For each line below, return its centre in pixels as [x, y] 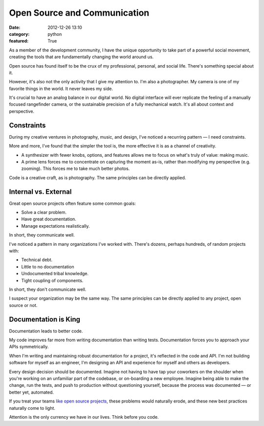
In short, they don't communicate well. [48, 289]
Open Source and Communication [79, 13]
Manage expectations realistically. [55, 226]
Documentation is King [45, 319]
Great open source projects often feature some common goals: [73, 203]
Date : [15, 27]
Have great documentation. [49, 219]
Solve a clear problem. [44, 212]
